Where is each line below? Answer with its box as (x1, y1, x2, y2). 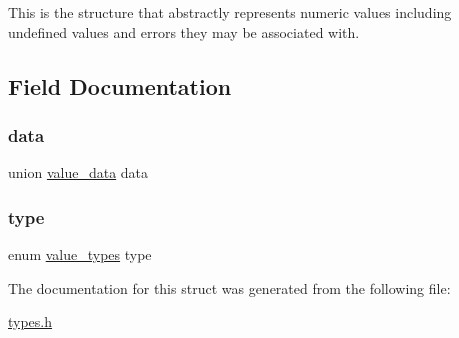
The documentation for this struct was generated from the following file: (8, 277, 451, 298)
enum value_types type (8, 244, 152, 264)
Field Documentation (8, 70, 232, 101)
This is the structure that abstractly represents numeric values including (8, 2, 452, 22)
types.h (8, 311, 53, 332)
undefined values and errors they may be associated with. (8, 21, 360, 42)
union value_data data (8, 162, 149, 183)
